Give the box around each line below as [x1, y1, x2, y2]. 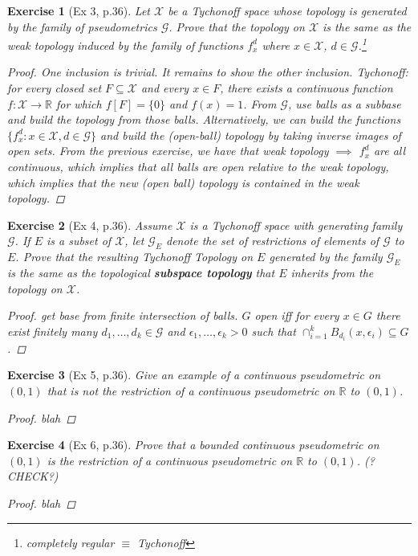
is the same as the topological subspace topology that [7, 264, 275, 280]
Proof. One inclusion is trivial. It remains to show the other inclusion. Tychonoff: [7, 63, 408, 80]
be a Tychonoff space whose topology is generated [168, 2, 407, 18]
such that [251, 322, 296, 339]
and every [140, 80, 189, 96]
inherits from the [290, 264, 374, 280]
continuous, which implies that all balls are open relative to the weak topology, [7, 158, 389, 174]
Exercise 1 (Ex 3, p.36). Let [7, 2, 150, 18]
